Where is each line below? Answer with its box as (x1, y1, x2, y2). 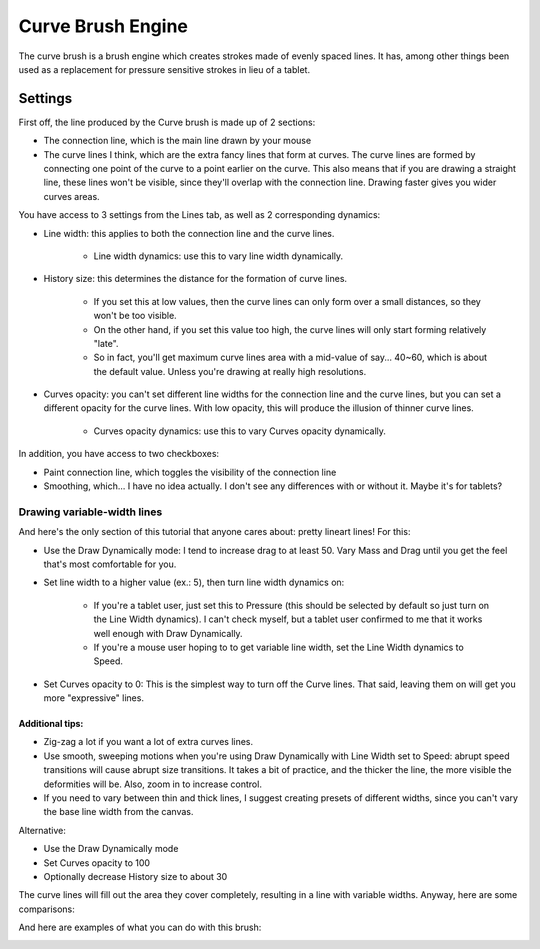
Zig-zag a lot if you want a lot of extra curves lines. (43, 736, 254, 748)
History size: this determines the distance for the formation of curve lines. (43, 273, 348, 285)
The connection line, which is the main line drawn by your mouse (43, 135, 312, 147)
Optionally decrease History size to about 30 (43, 871, 228, 882)
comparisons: (18, 903, 75, 915)
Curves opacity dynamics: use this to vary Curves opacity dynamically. (93, 425, 387, 437)
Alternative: (18, 824, 67, 836)
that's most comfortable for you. (43, 558, 177, 570)
